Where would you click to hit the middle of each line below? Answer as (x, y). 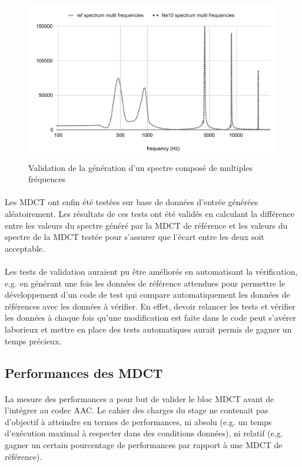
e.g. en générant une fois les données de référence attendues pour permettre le (145, 283)
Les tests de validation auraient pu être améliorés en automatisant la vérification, (151, 272)
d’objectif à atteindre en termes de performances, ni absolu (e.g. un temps (138, 421)
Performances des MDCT (84, 372)
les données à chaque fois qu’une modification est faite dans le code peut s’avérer (150, 318)
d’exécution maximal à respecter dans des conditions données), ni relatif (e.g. (144, 433)
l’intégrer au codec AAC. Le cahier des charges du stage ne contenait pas (137, 410)
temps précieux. (33, 341)
